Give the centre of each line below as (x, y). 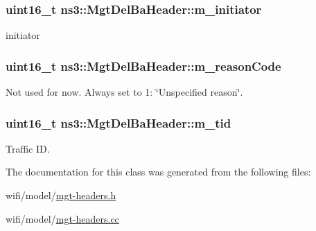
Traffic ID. (28, 148)
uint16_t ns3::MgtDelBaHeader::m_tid (119, 122)
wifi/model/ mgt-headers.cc (62, 218)
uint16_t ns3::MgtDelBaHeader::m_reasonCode (143, 66)
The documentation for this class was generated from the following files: (158, 172)
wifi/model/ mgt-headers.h (61, 195)
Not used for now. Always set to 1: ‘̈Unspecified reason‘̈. (124, 92)
